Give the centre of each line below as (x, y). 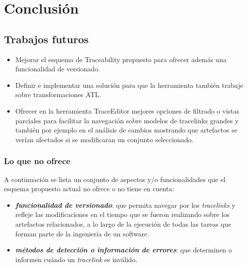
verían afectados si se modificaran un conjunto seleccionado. (104, 139)
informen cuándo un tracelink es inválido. (76, 259)
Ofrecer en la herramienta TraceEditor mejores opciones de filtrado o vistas (127, 110)
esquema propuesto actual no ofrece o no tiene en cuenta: (89, 189)
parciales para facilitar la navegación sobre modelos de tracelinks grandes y (127, 120)
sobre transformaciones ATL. (58, 94)
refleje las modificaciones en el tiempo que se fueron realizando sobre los (122, 214)
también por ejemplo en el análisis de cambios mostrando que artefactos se (126, 130)
